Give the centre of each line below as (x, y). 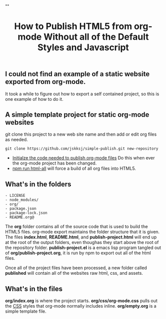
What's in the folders (38, 184)
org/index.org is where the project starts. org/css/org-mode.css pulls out (81, 301)
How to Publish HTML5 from (73, 27)
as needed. (17, 140)
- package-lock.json (27, 213)
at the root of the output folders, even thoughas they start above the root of (82, 242)
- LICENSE (15, 196)
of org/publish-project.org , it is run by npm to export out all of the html (78, 253)
